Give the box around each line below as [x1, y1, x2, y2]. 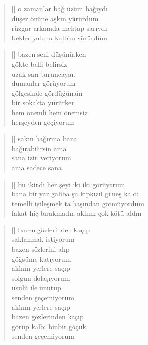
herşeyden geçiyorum [11, 116, 75, 127]
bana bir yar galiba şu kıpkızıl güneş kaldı [11, 189, 139, 199]
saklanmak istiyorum [11, 234, 74, 244]
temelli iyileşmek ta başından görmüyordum [11, 198, 144, 208]
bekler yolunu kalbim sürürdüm [11, 32, 107, 42]
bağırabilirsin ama [11, 143, 67, 153]
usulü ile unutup [11, 282, 61, 293]
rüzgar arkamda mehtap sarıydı [11, 23, 107, 33]
